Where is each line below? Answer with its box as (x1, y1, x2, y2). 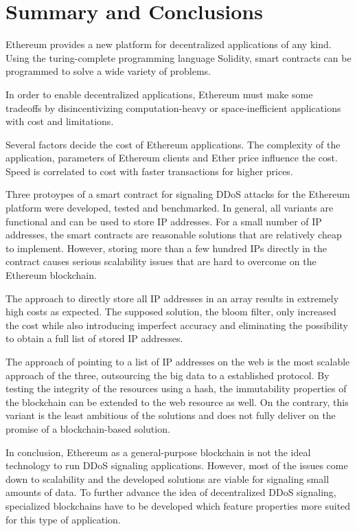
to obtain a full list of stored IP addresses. (5, 331, 183, 346)
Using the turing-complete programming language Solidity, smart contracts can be (5, 50, 352, 65)
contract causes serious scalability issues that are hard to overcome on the (5, 254, 316, 269)
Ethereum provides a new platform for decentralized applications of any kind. (5, 37, 332, 52)
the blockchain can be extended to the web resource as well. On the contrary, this (5, 394, 349, 409)
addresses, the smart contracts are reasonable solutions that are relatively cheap (5, 227, 342, 242)
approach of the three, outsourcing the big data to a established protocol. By (5, 368, 330, 382)
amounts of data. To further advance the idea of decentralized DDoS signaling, (5, 485, 336, 499)
